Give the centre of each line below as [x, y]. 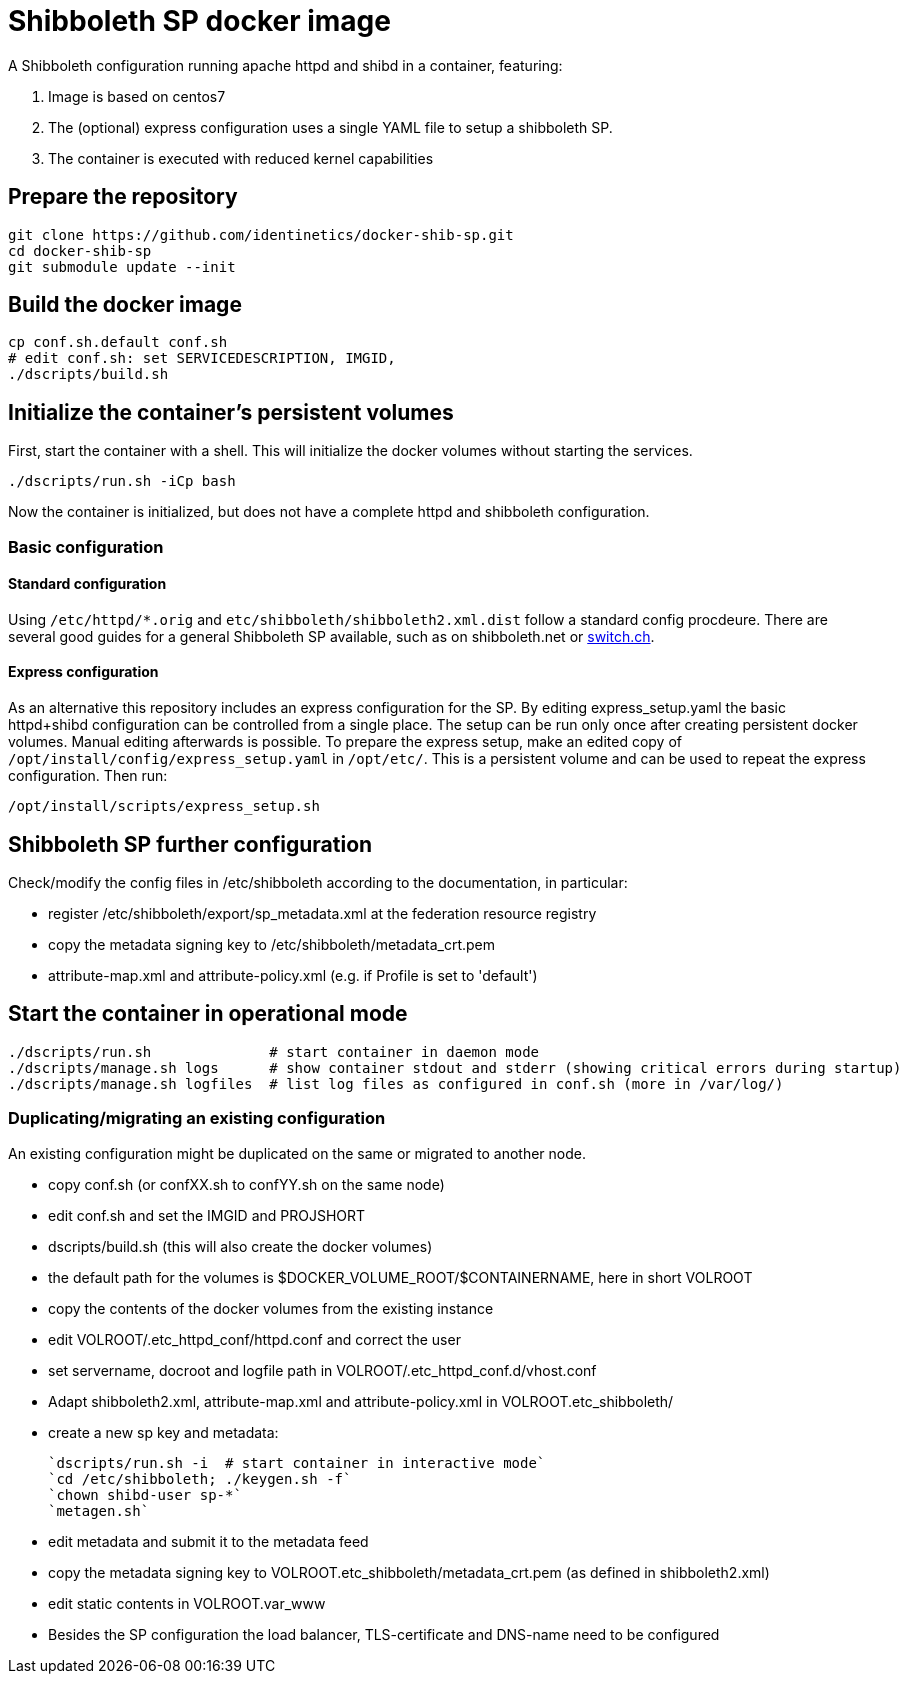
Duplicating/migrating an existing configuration [197, 1118]
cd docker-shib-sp [80, 250]
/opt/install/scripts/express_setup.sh [164, 806]
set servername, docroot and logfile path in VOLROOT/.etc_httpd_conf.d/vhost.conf [322, 1370]
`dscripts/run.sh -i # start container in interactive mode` [297, 1462]
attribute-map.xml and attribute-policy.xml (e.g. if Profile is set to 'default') [293, 975]
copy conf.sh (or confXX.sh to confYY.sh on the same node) [246, 1184]
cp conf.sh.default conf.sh [118, 342]
